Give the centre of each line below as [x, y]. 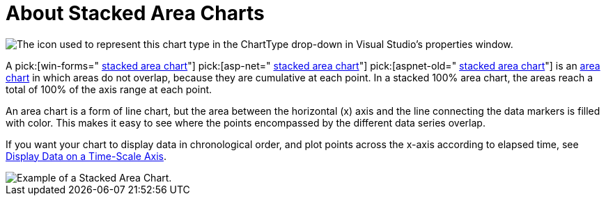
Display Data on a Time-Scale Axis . [86, 156]
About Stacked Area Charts [135, 13]
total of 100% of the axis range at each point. [109, 89]
